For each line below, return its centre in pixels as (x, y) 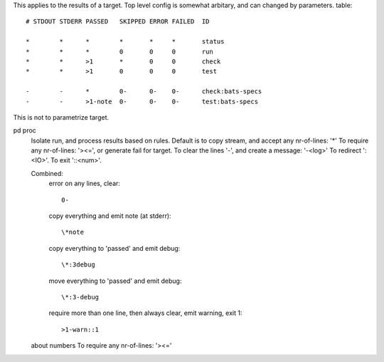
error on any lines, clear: (85, 183)
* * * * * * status (125, 42)
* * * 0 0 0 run (119, 51)
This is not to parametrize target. (61, 117)
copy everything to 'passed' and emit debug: (114, 248)
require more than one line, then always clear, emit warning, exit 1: (145, 313)
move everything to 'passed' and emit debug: (115, 281)
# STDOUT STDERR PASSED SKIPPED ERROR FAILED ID (118, 22)
